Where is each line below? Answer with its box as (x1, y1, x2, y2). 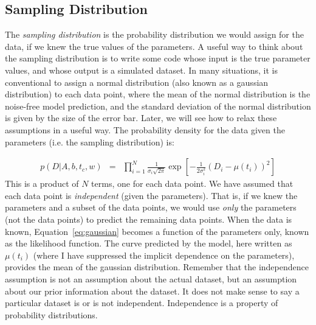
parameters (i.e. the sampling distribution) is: (5, 135, 174, 148)
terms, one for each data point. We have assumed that (91, 177, 294, 190)
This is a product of (5, 177, 79, 190)
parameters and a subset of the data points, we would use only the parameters (5, 201, 297, 214)
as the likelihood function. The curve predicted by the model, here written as (5, 237, 292, 250)
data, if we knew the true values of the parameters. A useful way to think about (5, 40, 303, 52)
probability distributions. (5, 308, 98, 321)
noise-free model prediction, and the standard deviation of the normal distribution (5, 99, 311, 112)
